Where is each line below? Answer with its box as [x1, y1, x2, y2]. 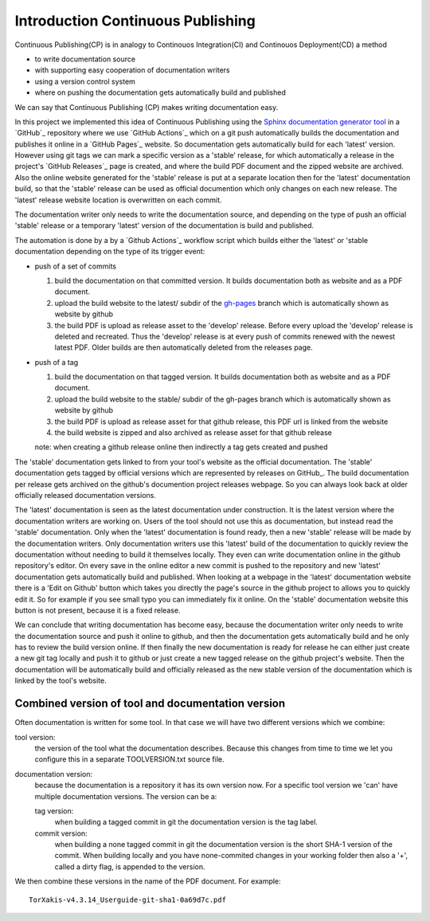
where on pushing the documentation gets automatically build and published [34, 88, 286, 97]
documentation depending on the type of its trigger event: [14, 247, 205, 257]
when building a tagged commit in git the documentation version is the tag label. [54, 817, 319, 827]
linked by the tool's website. [14, 676, 107, 685]
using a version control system [34, 76, 135, 86]
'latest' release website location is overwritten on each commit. [14, 195, 222, 205]
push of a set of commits [34, 261, 117, 271]
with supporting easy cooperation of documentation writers [34, 65, 230, 75]
